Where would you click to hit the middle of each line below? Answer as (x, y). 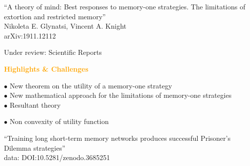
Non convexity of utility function (59, 121)
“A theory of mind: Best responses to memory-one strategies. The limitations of (125, 6)
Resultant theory (35, 104)
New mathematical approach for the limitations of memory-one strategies (121, 95)
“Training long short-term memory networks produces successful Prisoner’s (117, 138)
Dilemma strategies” (35, 147)
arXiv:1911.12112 (30, 35)
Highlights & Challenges (46, 68)
